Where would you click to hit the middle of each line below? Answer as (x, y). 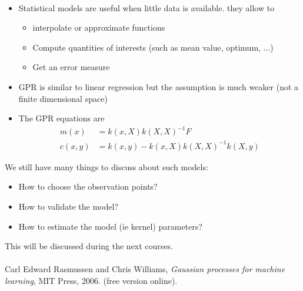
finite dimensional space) (63, 98)
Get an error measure (71, 67)
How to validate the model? (68, 206)
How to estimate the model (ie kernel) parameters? (110, 226)
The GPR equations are (61, 118)
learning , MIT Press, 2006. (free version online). (91, 280)
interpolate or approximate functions (99, 27)
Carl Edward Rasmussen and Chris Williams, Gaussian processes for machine (145, 269)
